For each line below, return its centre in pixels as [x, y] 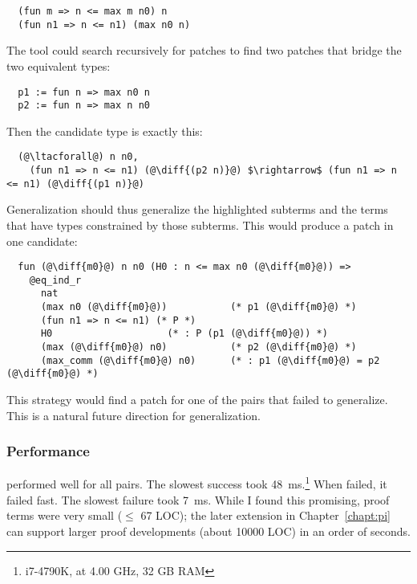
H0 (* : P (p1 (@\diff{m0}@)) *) [184, 334]
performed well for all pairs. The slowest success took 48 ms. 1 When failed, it [197, 483]
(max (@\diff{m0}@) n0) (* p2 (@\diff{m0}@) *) [198, 347]
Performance [48, 451]
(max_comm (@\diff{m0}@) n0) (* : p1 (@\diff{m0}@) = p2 [210, 360]
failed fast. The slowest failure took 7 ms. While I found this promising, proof [198, 499]
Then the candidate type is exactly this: [105, 131]
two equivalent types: [59, 65]
